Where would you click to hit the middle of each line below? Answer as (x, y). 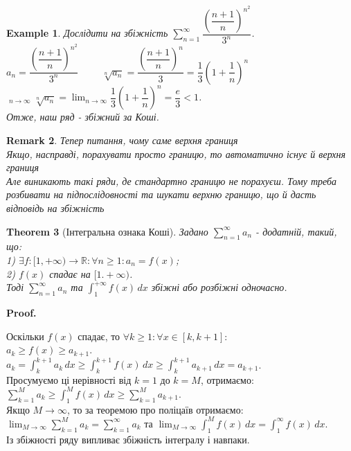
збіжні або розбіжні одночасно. (219, 287)
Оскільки (25, 336)
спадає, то (99, 336)
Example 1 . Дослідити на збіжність (87, 33)
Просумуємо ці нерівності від (69, 379)
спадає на (70, 273)
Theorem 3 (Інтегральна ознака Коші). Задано (107, 231)
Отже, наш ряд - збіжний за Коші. (83, 117)
